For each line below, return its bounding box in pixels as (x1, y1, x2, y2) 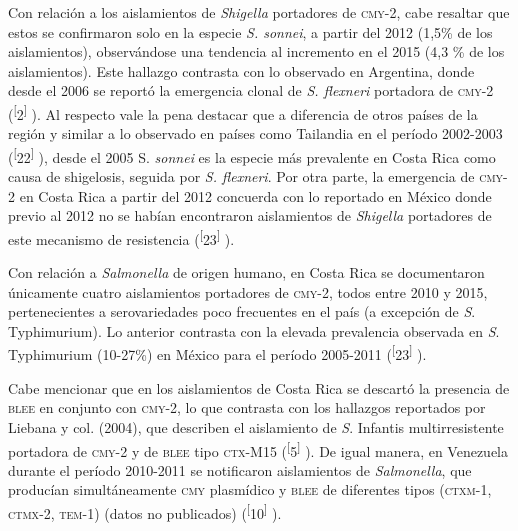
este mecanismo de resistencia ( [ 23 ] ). (8, 225, 235, 249)
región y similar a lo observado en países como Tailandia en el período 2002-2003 (8, 123, 503, 144)
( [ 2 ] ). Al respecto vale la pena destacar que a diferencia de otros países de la (8, 100, 478, 124)
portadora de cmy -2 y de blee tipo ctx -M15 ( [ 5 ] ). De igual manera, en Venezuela (8, 437, 509, 461)
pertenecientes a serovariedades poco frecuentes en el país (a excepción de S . (8, 301, 476, 322)
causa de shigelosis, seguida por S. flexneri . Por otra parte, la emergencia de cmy (8, 166, 504, 187)
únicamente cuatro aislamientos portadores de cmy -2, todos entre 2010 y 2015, (8, 281, 488, 302)
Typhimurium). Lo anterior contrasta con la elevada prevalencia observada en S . (8, 320, 500, 341)
